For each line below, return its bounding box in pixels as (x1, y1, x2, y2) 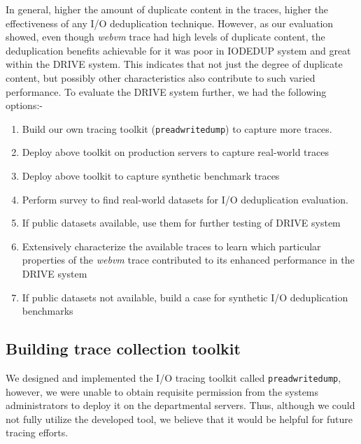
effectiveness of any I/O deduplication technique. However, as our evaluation (6, 15, 334, 30)
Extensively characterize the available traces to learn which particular (22, 238, 321, 253)
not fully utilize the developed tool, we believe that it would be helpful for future (6, 411, 353, 426)
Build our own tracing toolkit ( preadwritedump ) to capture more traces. (22, 121, 332, 136)
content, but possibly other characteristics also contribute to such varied (6, 70, 316, 85)
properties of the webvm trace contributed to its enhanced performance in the (22, 252, 355, 267)
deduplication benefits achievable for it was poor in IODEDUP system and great (6, 43, 351, 57)
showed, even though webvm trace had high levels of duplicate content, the (6, 29, 325, 44)
